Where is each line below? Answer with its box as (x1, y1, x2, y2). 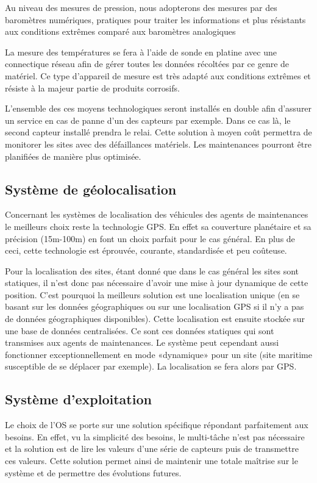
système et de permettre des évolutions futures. (5, 466, 182, 479)
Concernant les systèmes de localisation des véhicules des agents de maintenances (5, 208, 308, 221)
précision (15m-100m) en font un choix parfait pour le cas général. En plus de (5, 232, 295, 245)
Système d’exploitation (5, 390, 152, 409)
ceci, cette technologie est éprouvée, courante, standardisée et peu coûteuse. (5, 244, 287, 257)
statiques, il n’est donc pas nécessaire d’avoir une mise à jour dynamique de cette (5, 276, 308, 289)
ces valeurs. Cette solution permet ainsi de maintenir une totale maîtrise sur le (5, 454, 298, 467)
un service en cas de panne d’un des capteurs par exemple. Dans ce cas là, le (5, 113, 291, 126)
